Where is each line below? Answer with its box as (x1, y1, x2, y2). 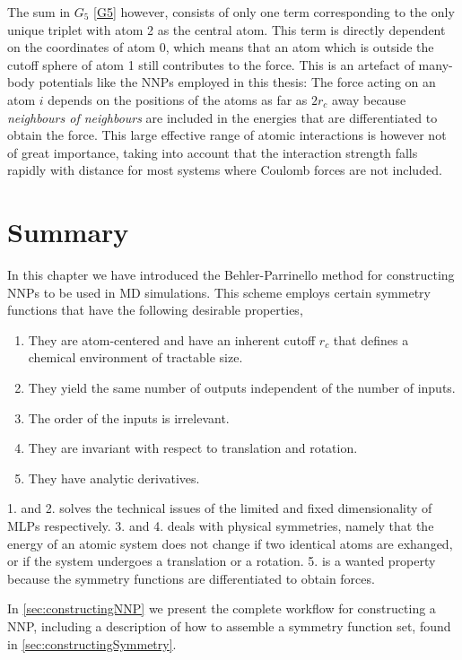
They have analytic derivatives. (28, 468, 200, 487)
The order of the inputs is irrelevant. (28, 408, 230, 427)
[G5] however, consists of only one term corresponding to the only (93, 3, 455, 21)
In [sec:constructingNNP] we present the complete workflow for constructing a (7, 599, 436, 618)
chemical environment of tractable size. (28, 348, 243, 367)
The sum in (7, 3, 71, 21)
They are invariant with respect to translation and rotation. (28, 439, 358, 457)
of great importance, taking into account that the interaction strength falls (7, 143, 418, 161)
